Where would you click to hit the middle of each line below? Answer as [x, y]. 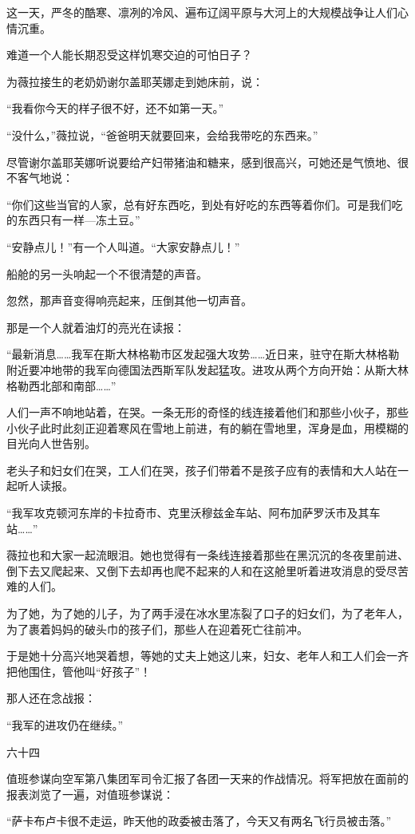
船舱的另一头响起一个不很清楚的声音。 [107, 273]
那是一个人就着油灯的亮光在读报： [96, 327]
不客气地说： [40, 178]
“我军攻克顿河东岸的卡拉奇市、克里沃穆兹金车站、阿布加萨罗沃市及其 [188, 513]
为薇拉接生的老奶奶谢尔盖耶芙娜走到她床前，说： [135, 81]
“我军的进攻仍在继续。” [65, 725]
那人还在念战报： [51, 698]
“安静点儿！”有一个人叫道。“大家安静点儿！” [123, 246]
